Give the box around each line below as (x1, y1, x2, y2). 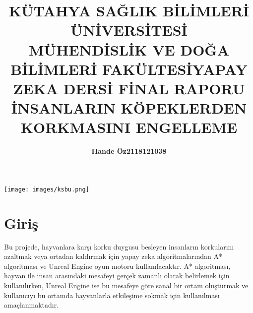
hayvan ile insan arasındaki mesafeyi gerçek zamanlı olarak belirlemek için (4, 270, 230, 281)
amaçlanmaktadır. (4, 300, 59, 310)
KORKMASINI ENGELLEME (20, 117, 238, 137)
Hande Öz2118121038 (91, 146, 167, 156)
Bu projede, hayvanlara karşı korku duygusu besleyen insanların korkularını (4, 241, 234, 251)
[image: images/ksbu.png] (4, 186, 89, 193)
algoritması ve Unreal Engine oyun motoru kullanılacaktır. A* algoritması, (4, 260, 231, 271)
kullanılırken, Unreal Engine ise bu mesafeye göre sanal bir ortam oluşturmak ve (4, 280, 249, 290)
